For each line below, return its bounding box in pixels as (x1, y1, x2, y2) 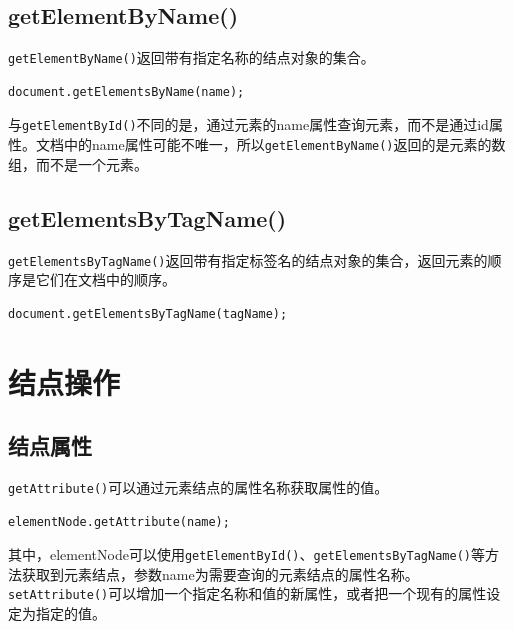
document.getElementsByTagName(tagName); (8, 306, 288, 321)
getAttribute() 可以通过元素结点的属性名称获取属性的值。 (8, 476, 389, 497)
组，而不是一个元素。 (8, 153, 148, 174)
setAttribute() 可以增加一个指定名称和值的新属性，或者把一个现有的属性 (8, 583, 487, 604)
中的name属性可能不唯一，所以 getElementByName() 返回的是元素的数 (63, 134, 506, 155)
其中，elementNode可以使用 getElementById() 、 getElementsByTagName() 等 (8, 544, 485, 565)
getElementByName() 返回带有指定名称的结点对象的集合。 (8, 47, 375, 68)
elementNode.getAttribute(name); (8, 514, 230, 529)
